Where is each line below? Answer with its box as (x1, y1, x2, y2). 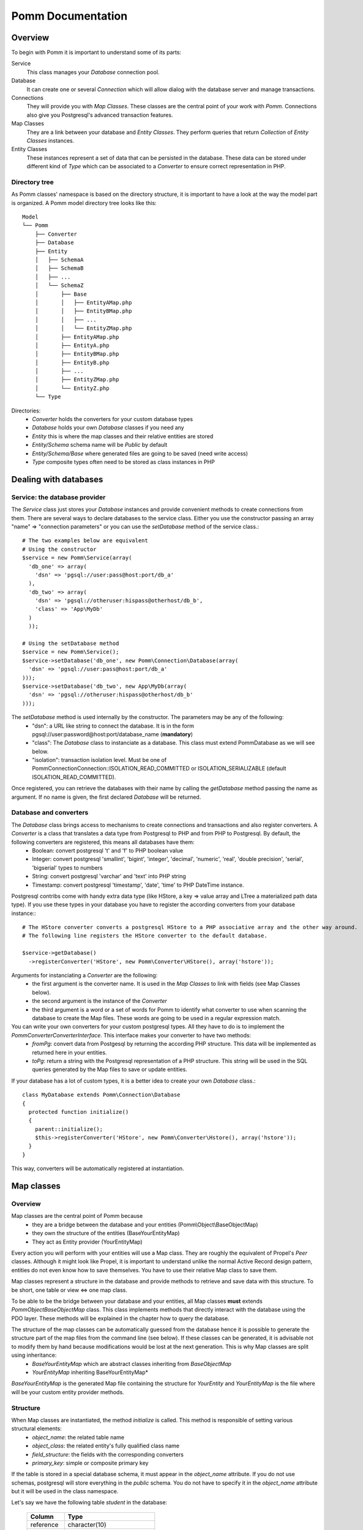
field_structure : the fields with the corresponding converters (32, 1450, 184, 1458)
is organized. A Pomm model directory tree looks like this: (11, 199, 157, 206)
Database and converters (11, 808, 89, 817)
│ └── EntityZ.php (34, 384, 110, 392)
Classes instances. (26, 136, 75, 144)
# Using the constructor (22, 545, 97, 553)
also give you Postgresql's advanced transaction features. (26, 111, 173, 119)
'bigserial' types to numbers (32, 864, 103, 871)
